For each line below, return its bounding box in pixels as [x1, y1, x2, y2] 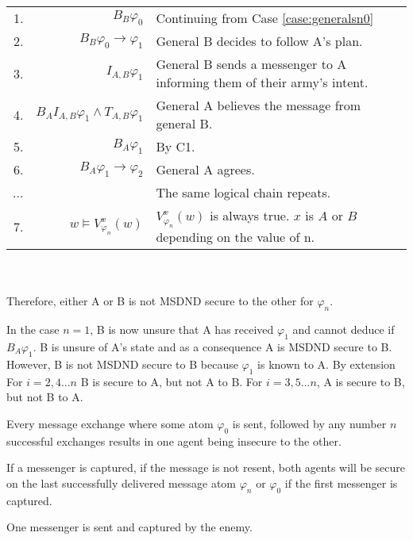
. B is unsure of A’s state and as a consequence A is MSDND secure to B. [33, 338, 392, 354]
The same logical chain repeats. [156, 183, 331, 201]
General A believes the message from [156, 96, 361, 114]
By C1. [156, 137, 195, 155]
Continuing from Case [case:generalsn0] [156, 9, 374, 27]
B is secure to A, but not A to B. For [80, 373, 263, 389]
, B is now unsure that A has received [90, 321, 274, 338]
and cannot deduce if [292, 321, 395, 338]
